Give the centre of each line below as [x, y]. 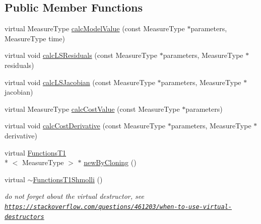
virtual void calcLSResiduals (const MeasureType [81, 55]
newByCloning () [110, 162]
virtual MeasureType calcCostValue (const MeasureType [92, 108]
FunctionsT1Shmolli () [68, 179]
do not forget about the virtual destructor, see [74, 196]
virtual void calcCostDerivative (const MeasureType [85, 126]
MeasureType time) [35, 38]
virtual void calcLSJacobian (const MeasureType [80, 82]
